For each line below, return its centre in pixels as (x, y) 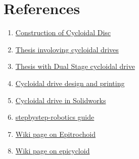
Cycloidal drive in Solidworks (61, 100)
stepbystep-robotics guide (55, 117)
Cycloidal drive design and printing (70, 83)
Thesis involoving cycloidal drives (67, 49)
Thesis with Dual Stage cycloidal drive (75, 66)
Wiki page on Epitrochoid (55, 134)
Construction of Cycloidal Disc (63, 32)
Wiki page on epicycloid (53, 151)
